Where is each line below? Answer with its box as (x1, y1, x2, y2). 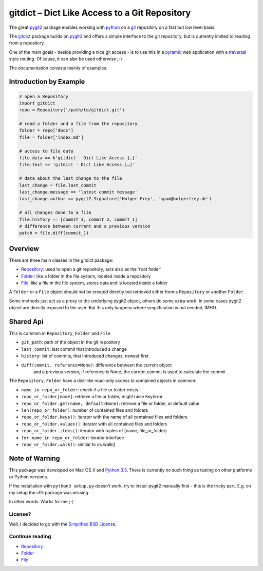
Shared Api (9, 317, 44, 326)
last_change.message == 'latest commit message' (19, 189, 138, 195)
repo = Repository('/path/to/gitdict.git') (19, 107, 125, 113)
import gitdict (19, 100, 56, 106)
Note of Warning (9, 454, 60, 463)
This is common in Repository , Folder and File (9, 330, 111, 337)
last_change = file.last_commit (19, 182, 97, 188)
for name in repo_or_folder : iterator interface (21, 435, 124, 441)
